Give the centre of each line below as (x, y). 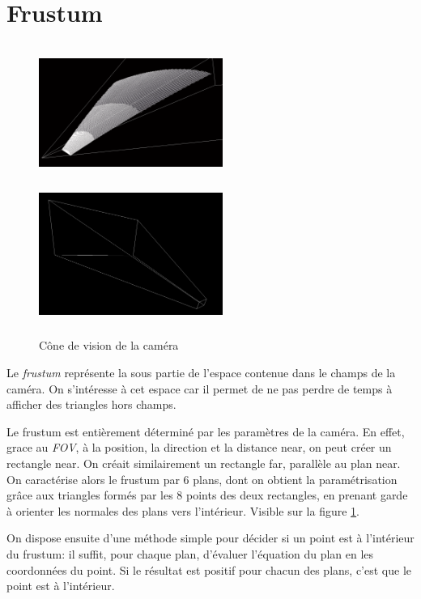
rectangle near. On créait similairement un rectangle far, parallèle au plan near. (204, 463)
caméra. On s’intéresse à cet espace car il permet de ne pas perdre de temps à (200, 388)
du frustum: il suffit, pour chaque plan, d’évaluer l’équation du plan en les (190, 554)
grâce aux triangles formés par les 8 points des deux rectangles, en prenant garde (207, 495)
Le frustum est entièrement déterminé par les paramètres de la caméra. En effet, (206, 431)
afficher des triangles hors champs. (91, 404)
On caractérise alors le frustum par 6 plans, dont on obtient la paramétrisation (202, 479)
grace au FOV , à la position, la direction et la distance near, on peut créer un (199, 447)
